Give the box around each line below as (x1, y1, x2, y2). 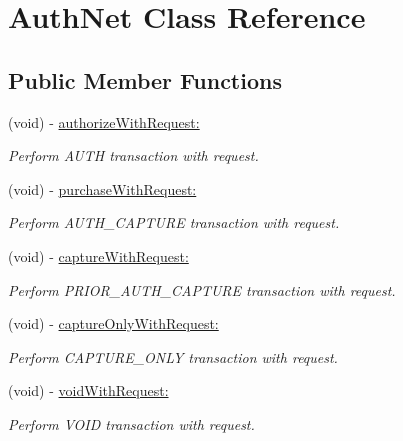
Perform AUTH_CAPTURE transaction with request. (8, 212, 340, 233)
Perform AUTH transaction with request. (8, 145, 259, 166)
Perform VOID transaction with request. (8, 413, 255, 434)
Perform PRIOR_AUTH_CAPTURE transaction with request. (8, 279, 396, 300)
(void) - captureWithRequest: (8, 245, 189, 266)
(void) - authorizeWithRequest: (8, 111, 200, 132)
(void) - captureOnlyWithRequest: (8, 313, 219, 334)
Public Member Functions (8, 64, 282, 95)
